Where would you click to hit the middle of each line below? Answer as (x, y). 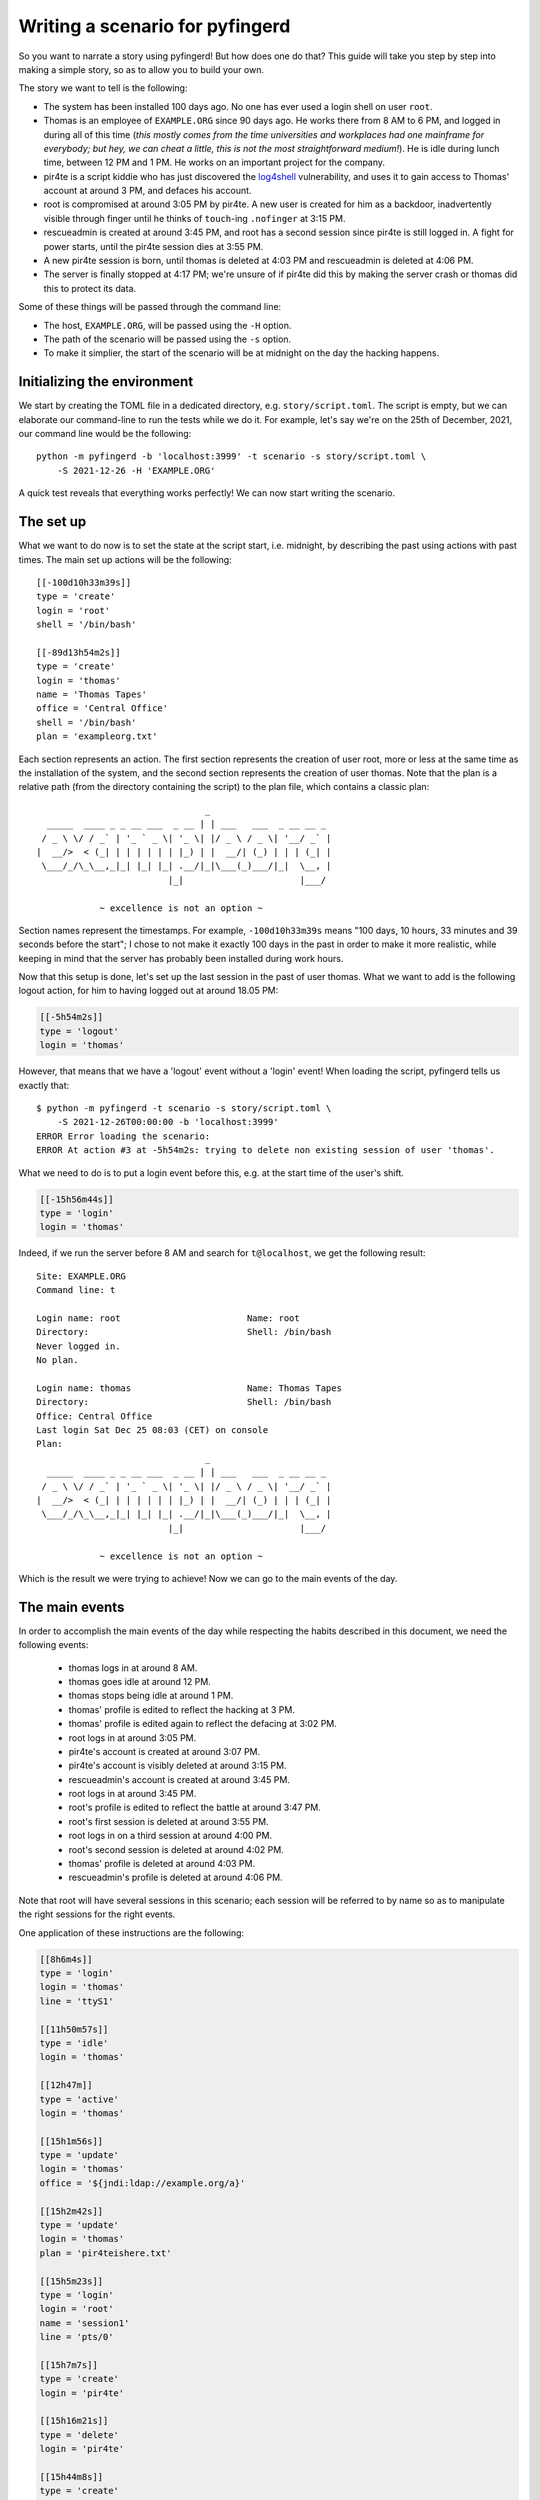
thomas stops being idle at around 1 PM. (151, 1696)
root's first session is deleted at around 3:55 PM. (168, 1821)
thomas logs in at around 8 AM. (133, 1667)
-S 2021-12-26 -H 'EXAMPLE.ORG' (136, 470)
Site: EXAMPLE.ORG (81, 1276)
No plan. (57, 1360)
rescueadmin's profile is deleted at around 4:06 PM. (176, 1877)
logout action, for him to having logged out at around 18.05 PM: (148, 991)
